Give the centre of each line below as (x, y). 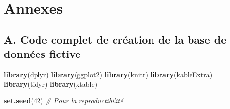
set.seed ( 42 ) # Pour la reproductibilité (64, 100)
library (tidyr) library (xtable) (51, 84)
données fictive (42, 54)
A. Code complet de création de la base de (115, 39)
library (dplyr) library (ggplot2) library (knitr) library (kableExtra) (108, 74)
